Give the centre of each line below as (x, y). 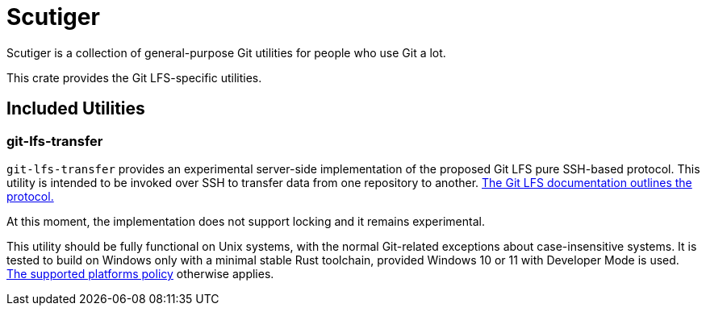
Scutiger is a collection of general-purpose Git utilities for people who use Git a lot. (226, 52)
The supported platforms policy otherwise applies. (140, 273)
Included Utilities (76, 109)
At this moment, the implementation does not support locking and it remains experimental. (246, 221)
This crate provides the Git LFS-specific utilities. (134, 77)
